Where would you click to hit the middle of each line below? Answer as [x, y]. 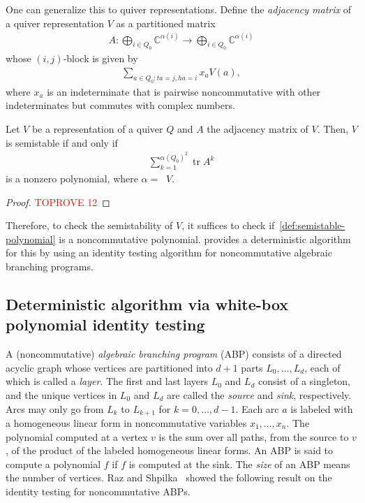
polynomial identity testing [105, 325]
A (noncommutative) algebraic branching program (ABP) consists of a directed [174, 354]
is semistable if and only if [62, 142]
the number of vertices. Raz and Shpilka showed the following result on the [169, 478]
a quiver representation [55, 23]
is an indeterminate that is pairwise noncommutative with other [184, 91]
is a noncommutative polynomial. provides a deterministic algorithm [205, 239]
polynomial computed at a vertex [77, 436]
